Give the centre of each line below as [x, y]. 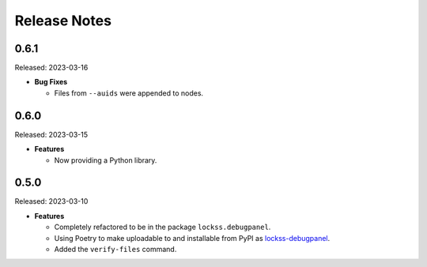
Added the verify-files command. [115, 249]
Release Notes [63, 21]
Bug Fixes [51, 82]
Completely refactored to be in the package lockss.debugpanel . [162, 227]
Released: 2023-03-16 [51, 68]
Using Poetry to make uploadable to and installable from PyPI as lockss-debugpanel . [192, 238]
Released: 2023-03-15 [51, 134]
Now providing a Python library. [106, 160]
